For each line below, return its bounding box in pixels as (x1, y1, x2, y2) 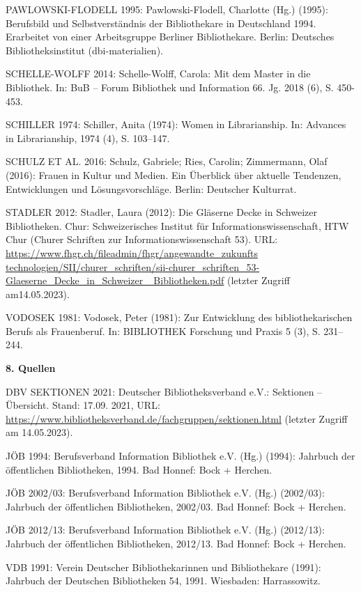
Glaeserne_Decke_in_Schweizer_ (6, 273, 151, 288)
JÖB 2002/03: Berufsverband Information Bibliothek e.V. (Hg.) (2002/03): (6, 485, 325, 500)
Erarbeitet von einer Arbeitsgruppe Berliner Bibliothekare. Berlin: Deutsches (6, 29, 335, 44)
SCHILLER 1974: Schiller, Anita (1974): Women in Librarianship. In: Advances (6, 117, 346, 132)
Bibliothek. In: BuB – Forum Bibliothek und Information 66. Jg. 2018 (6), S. (6, 79, 334, 94)
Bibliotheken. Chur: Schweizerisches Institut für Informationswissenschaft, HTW (6, 218, 349, 233)
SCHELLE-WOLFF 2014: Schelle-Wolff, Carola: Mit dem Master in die (6, 66, 311, 81)
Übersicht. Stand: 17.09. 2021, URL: (6, 398, 160, 412)
